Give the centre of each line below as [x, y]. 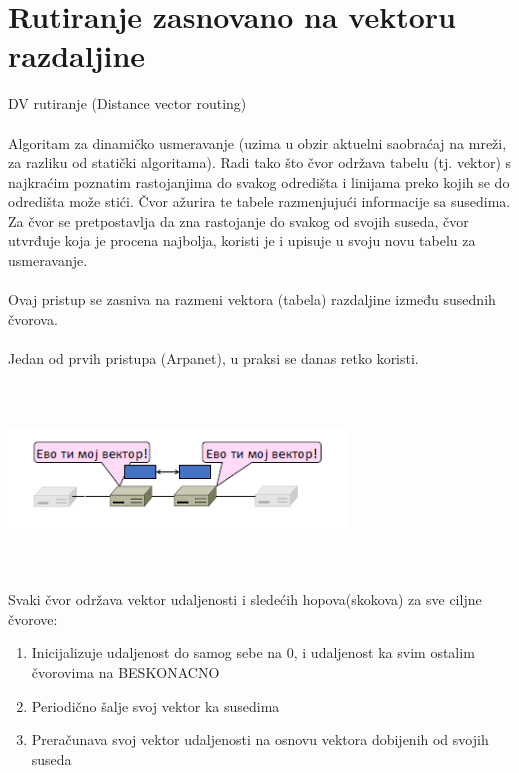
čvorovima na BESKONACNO [125, 671]
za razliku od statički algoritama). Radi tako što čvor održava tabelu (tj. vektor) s [260, 162]
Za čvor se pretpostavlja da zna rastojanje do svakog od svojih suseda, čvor [238, 220]
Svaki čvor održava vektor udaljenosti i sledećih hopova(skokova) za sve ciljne [245, 599]
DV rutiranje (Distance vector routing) [127, 103]
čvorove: [33, 618]
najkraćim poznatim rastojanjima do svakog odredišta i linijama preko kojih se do [259, 181]
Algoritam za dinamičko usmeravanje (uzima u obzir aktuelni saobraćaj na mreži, [257, 142]
